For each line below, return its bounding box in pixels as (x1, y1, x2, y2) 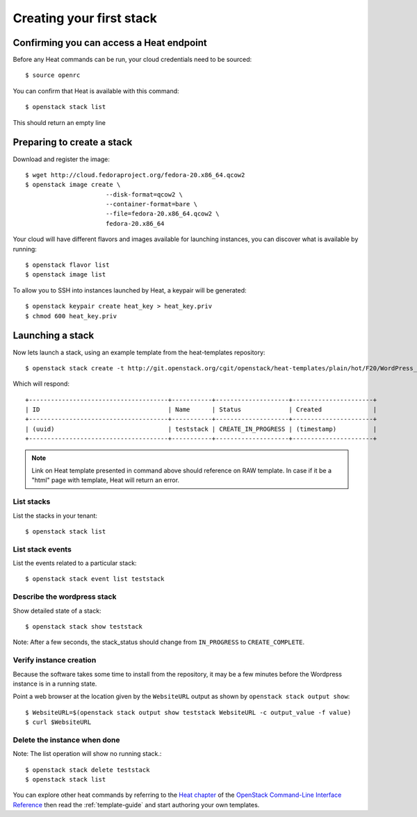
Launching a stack (13, 330, 95, 342)
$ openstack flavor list (25, 261, 110, 269)
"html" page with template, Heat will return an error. (31, 476, 180, 484)
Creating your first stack (13, 10, 158, 26)
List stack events (13, 544, 72, 554)
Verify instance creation (13, 655, 97, 665)
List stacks (13, 497, 51, 506)
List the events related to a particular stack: (13, 559, 137, 568)
